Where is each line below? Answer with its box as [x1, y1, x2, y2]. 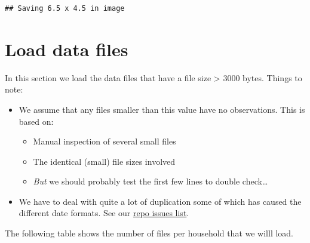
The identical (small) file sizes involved [33, 155, 176, 167]
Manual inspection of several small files [33, 135, 176, 147]
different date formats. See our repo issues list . [19, 207, 189, 219]
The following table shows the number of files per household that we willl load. [5, 227, 293, 239]
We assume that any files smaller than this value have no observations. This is [19, 103, 305, 115]
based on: [19, 115, 54, 127]
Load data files [5, 36, 128, 61]
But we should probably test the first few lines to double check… [33, 175, 268, 187]
